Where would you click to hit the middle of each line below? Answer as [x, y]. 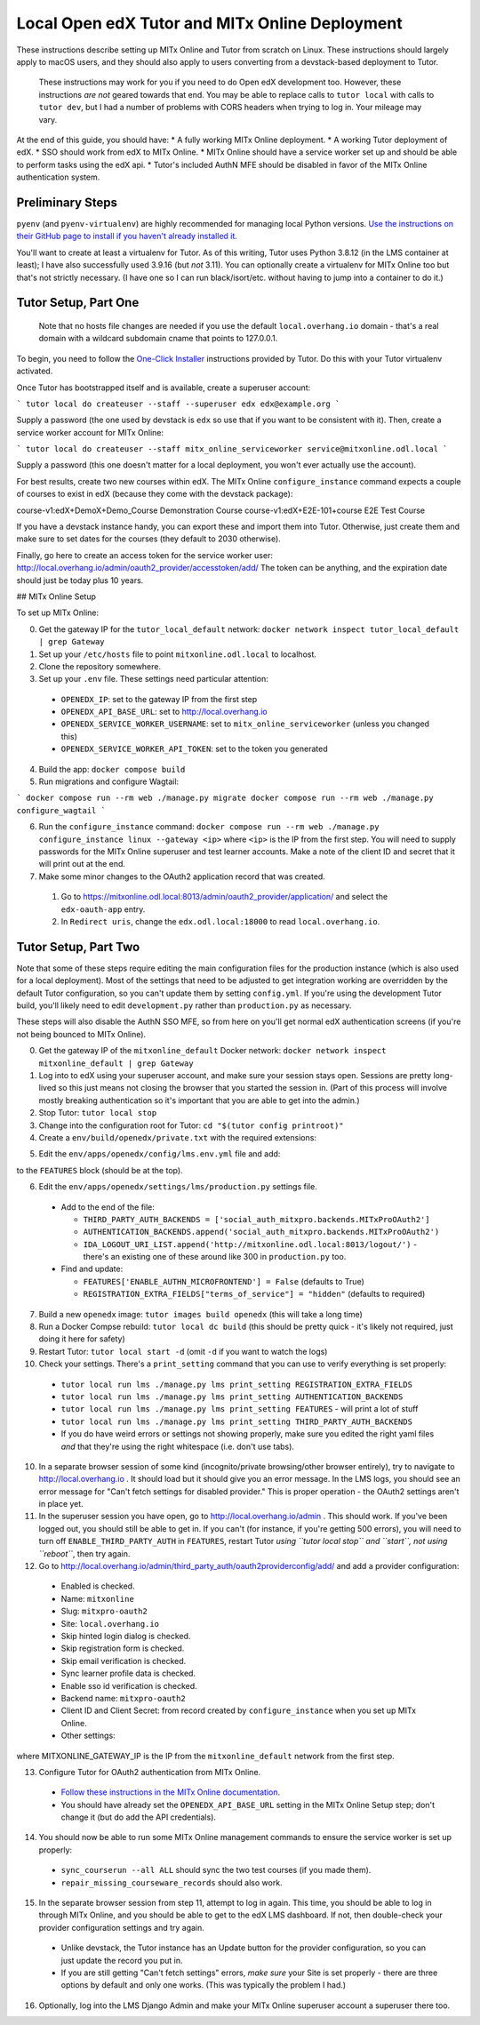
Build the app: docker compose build [112, 769]
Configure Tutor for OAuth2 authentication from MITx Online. [150, 1772]
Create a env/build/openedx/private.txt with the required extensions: [178, 1137]
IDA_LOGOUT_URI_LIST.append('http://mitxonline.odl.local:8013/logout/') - [250, 1244]
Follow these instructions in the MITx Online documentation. [171, 1792]
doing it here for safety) [82, 1339]
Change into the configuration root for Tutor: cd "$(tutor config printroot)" [191, 1125]
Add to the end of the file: [108, 1207]
